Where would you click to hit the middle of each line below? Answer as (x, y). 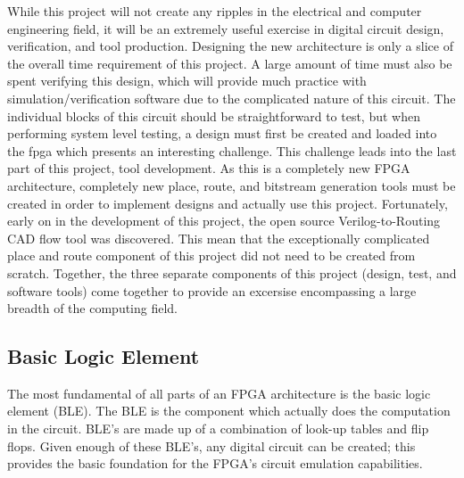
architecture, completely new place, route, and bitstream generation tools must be (232, 185)
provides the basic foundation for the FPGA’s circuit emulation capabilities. (215, 463)
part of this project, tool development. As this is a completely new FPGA (209, 168)
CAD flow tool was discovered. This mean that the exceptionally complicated (219, 238)
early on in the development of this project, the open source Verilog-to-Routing (224, 221)
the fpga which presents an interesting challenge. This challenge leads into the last (232, 150)
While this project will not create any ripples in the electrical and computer (215, 11)
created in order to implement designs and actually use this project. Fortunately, (228, 203)
